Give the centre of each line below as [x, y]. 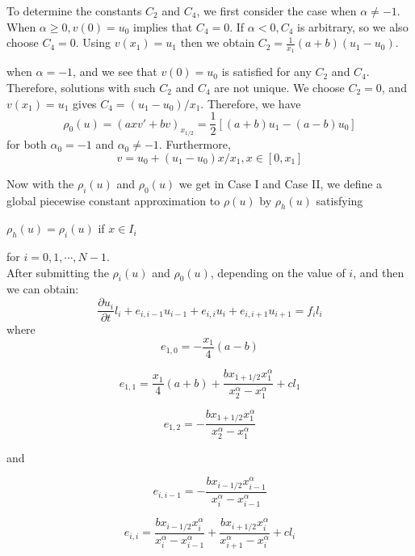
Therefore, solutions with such [81, 88]
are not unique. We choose [279, 88]
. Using [93, 42]
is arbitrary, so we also [353, 26]
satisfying [340, 200]
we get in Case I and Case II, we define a [281, 183]
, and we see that [115, 72]
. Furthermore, [195, 144]
